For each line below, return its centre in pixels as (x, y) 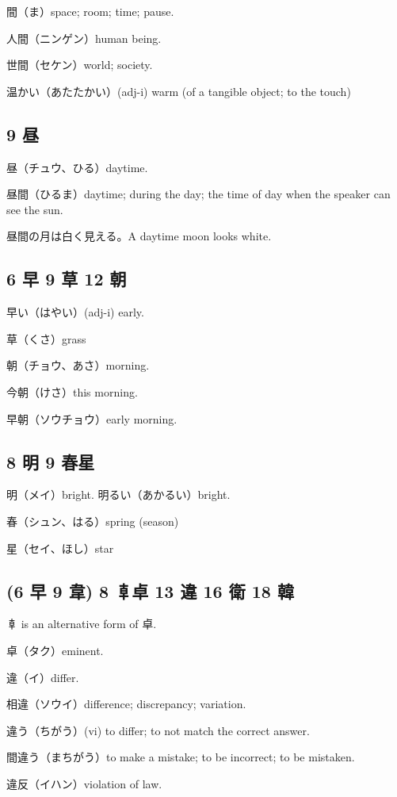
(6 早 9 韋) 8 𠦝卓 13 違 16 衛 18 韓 (150, 590)
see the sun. (35, 209)
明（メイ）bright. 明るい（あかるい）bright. (118, 494)
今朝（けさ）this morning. (72, 391)
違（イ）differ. (43, 677)
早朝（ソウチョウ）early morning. (92, 418)
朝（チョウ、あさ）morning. (78, 365)
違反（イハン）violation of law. (84, 783)
